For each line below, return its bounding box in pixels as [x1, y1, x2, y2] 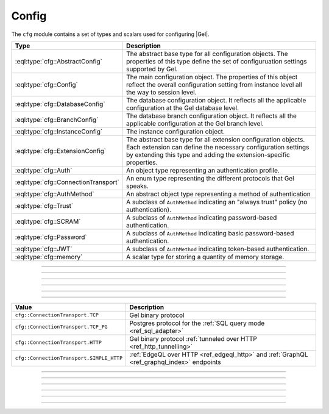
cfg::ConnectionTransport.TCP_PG [15, 324, 108, 330]
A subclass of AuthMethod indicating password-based [126, 213, 277, 222]
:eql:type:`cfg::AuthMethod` [15, 190, 94, 198]
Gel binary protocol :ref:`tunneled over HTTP [129, 334, 257, 343]
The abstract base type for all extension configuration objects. [126, 135, 305, 143]
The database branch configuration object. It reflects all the [126, 112, 297, 120]
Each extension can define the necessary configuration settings [126, 143, 310, 151]
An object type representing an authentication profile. [126, 166, 280, 174]
